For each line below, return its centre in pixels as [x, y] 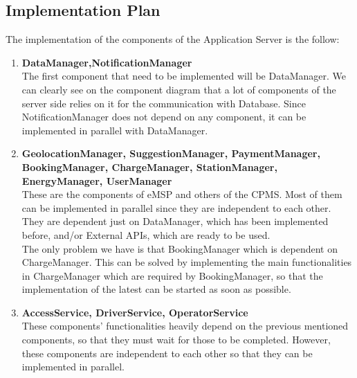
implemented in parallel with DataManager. [115, 130]
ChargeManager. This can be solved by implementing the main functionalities [187, 262]
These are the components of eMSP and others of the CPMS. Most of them [182, 194]
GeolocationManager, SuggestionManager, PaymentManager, [171, 153]
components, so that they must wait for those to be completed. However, [176, 340]
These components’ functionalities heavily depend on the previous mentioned [185, 326]
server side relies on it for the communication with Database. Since [164, 103]
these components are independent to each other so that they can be [167, 353]
